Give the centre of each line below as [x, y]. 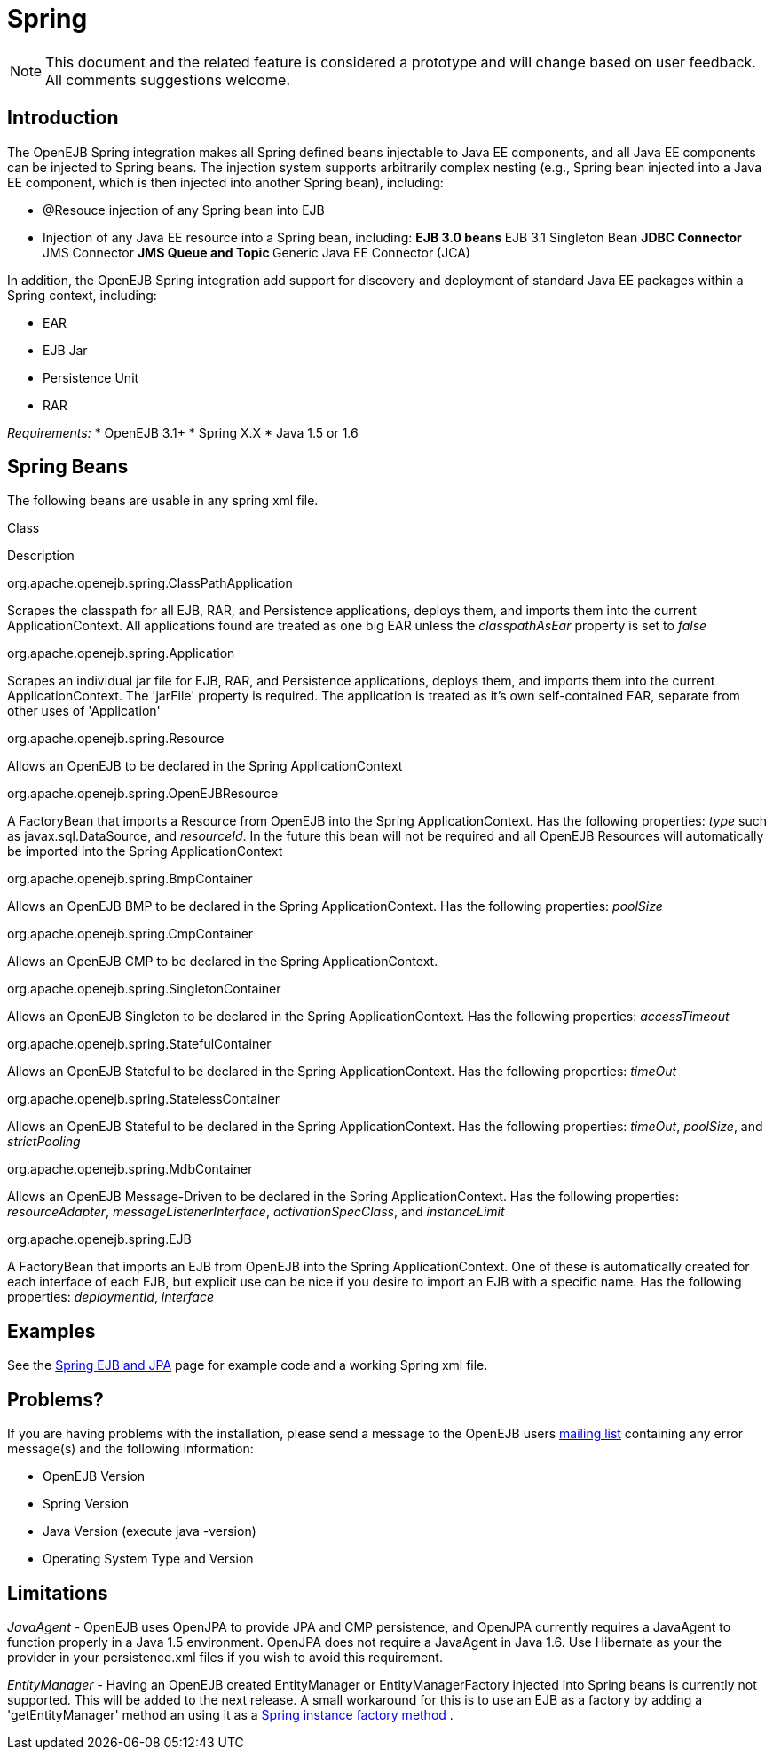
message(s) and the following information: [130, 1449]
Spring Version [86, 1504]
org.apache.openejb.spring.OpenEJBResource [143, 794]
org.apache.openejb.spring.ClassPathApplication [150, 583]
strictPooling [44, 1142]
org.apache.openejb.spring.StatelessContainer [144, 1099]
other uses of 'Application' [84, 711]
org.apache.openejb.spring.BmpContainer [130, 879]
